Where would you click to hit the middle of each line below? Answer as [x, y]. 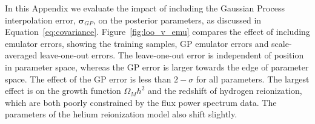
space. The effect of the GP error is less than [88, 79]
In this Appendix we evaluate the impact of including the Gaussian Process [145, 8]
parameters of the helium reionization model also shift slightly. [121, 114]
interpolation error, [40, 20]
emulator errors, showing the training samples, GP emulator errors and [137, 43]
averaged [21, 55]
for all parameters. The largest [253, 79]
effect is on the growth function [63, 91]
